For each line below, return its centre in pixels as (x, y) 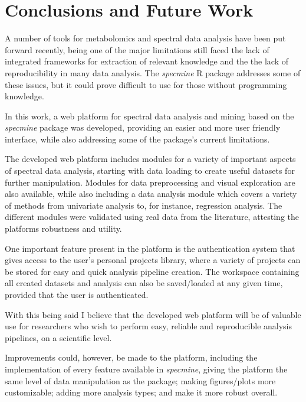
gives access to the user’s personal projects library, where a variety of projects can (153, 260)
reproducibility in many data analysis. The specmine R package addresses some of (153, 72)
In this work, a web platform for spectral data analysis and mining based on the (149, 116)
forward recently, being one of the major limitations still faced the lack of (137, 49)
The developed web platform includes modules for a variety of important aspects (150, 159)
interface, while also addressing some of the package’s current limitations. (137, 139)
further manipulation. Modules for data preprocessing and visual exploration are (150, 182)
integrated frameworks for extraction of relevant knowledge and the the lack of (147, 61)
